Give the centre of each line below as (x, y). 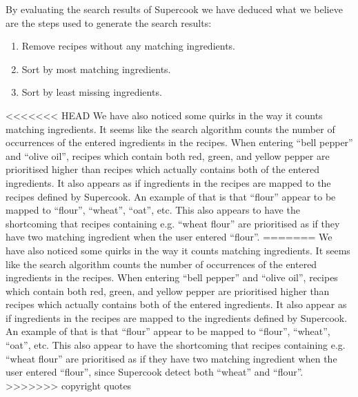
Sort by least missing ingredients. (92, 92)
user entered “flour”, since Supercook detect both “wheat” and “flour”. (155, 372)
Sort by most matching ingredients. (96, 69)
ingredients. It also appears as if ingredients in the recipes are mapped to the (168, 182)
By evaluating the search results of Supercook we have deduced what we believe (174, 9)
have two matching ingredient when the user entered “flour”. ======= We (169, 237)
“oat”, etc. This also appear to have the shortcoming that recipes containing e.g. (176, 345)
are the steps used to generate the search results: (109, 22)
